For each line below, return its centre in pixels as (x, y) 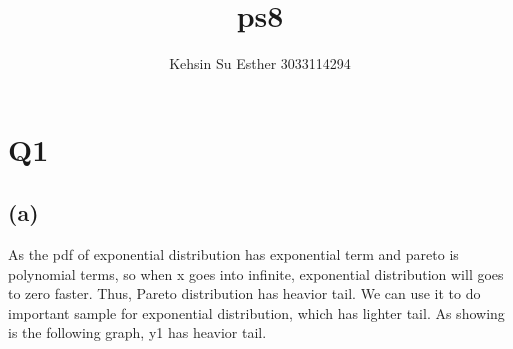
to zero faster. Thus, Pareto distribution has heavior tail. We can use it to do (244, 293)
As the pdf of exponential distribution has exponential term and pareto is (233, 254)
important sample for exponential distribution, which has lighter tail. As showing (256, 312)
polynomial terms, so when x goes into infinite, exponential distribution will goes (256, 273)
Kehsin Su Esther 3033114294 (260, 63)
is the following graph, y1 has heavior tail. (137, 332)
